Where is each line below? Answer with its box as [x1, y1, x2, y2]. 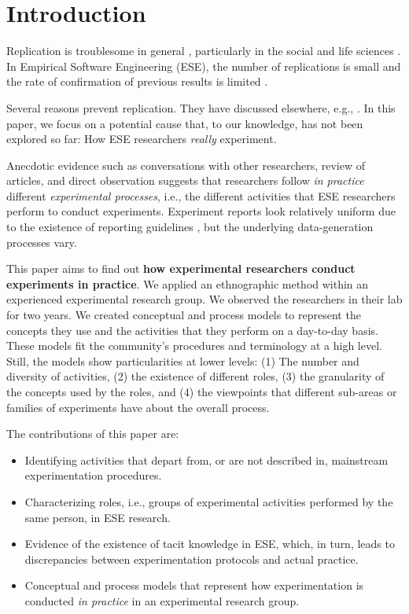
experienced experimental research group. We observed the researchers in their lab [6, 291, 403, 307]
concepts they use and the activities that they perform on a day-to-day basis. [6, 322, 378, 338]
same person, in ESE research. [24, 509, 171, 525]
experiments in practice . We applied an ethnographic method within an [6, 275, 369, 292]
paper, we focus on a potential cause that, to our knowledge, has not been [6, 115, 363, 131]
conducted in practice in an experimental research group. [24, 592, 300, 608]
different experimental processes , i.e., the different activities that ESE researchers [6, 187, 396, 204]
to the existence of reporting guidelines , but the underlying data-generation [6, 219, 374, 235]
